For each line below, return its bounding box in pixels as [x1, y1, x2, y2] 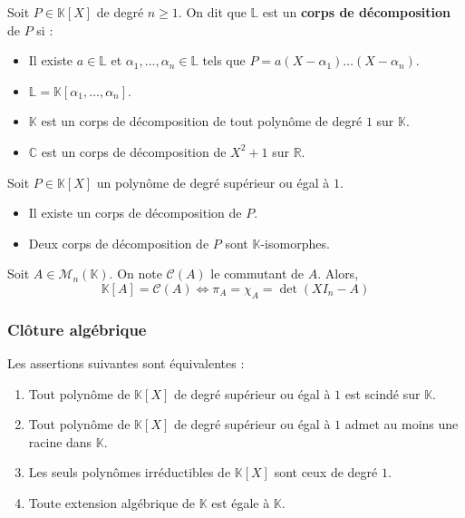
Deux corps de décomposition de [28, 233, 209, 252]
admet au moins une [344, 415, 459, 434]
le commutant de [210, 264, 305, 283]
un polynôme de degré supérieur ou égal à [96, 172, 330, 191]
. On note [109, 264, 162, 283]
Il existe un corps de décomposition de [28, 203, 242, 222]
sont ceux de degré [274, 463, 378, 482]
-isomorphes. [260, 233, 330, 252]
